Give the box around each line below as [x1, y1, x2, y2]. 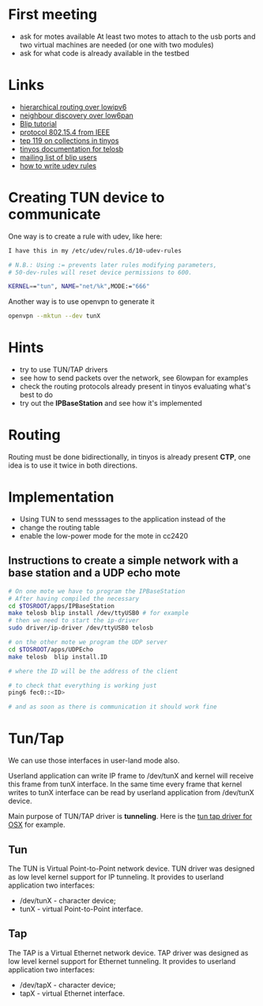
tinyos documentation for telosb [19, 144, 124, 153]
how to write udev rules [19, 160, 97, 171]
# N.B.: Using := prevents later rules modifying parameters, [8, 261, 217, 269]
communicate [8, 205, 101, 223]
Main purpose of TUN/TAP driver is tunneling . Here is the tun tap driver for [8, 812, 253, 821]
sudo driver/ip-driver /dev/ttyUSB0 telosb [8, 624, 154, 633]
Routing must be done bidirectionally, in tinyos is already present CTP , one [8, 452, 251, 462]
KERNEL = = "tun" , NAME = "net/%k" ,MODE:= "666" [8, 283, 150, 291]
